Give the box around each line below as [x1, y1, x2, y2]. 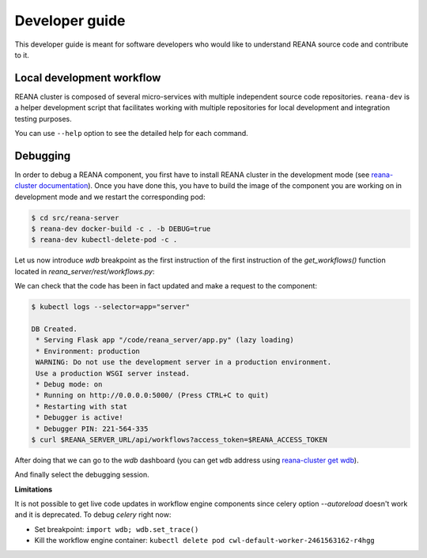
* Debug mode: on [36, 379, 103, 389]
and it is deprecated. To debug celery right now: [14, 510, 172, 519]
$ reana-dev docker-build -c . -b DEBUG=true [31, 224, 211, 233]
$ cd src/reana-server [31, 213, 119, 222]
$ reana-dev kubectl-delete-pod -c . [31, 236, 178, 244]
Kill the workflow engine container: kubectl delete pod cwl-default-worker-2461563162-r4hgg [34, 536, 375, 545]
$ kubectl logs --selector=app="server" [31, 303, 190, 311]
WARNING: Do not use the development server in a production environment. [36, 358, 332, 367]
